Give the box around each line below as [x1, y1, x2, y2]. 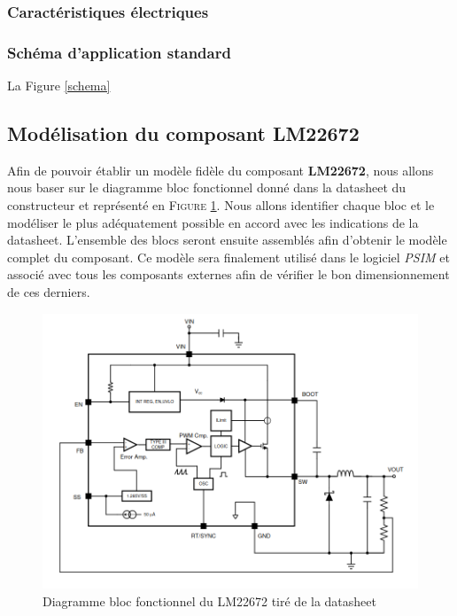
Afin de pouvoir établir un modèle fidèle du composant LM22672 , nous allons [7, 160, 434, 179]
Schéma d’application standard [7, 41, 231, 63]
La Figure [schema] [7, 76, 111, 95]
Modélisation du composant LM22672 [7, 120, 360, 147]
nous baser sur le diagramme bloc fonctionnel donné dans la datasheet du [7, 178, 407, 197]
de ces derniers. [7, 283, 90, 301]
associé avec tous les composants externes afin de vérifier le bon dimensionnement [7, 265, 450, 284]
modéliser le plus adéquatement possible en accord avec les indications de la [7, 213, 419, 231]
